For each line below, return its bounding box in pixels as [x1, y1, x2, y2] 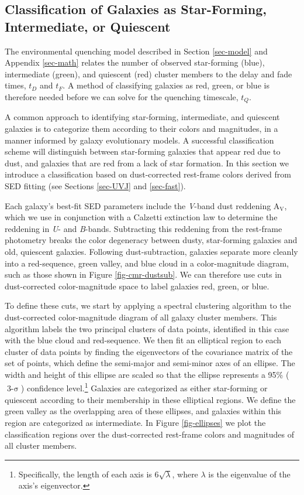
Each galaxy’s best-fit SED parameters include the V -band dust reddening [5, 199, 271, 211]
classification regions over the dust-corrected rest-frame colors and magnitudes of [5, 428, 295, 440]
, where [172, 467, 198, 480]
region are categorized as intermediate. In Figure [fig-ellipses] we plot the [5, 416, 266, 428]
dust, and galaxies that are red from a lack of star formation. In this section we [5, 156, 289, 169]
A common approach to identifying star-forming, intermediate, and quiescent [5, 111, 280, 123]
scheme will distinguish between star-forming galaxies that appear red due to [5, 145, 281, 158]
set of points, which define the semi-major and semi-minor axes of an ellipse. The [5, 357, 295, 369]
